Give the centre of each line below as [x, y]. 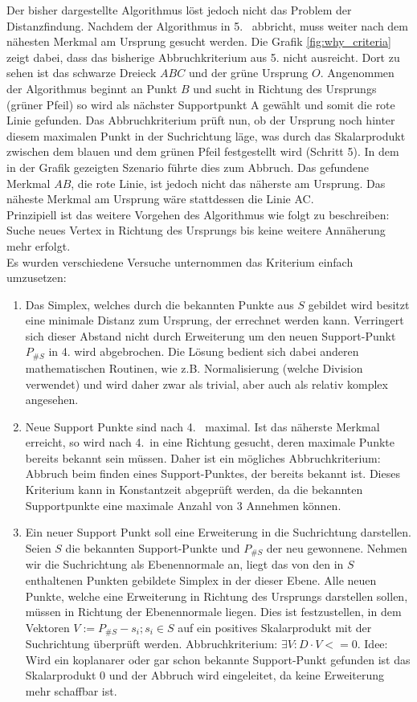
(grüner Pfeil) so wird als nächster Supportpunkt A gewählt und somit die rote [201, 104]
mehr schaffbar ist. [71, 690]
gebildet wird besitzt [359, 304]
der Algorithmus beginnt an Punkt [92, 88]
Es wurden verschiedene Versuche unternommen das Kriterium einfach [180, 261]
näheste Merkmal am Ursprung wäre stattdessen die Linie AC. [160, 199]
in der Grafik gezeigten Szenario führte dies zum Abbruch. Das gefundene [188, 167]
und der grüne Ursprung [248, 73]
